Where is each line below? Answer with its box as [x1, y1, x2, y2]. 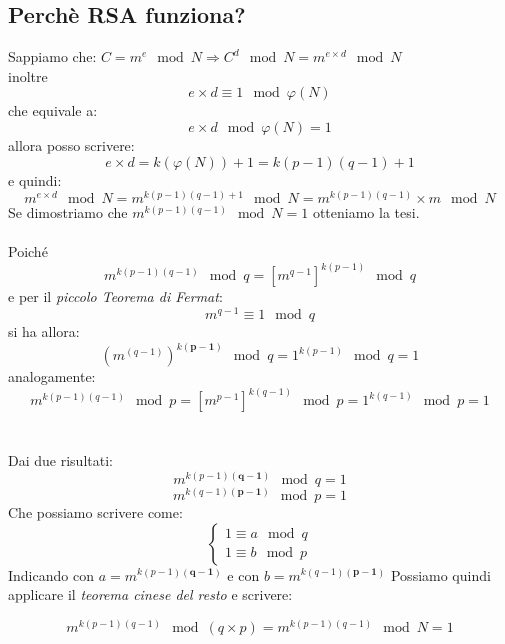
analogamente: [8, 366, 96, 387]
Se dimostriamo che [8, 202, 128, 223]
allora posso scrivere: [8, 134, 135, 155]
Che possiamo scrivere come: [8, 501, 183, 522]
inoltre [8, 65, 48, 86]
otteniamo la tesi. [312, 202, 420, 223]
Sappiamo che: [8, 46, 97, 67]
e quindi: [8, 169, 62, 190]
